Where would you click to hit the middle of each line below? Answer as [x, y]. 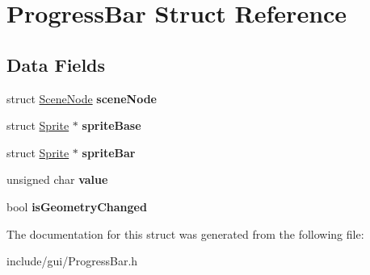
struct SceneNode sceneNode [82, 98]
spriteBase [111, 125]
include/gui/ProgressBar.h [72, 261]
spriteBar [109, 152]
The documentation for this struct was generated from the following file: [185, 233]
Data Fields [56, 64]
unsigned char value [57, 179]
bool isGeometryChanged [77, 206]
